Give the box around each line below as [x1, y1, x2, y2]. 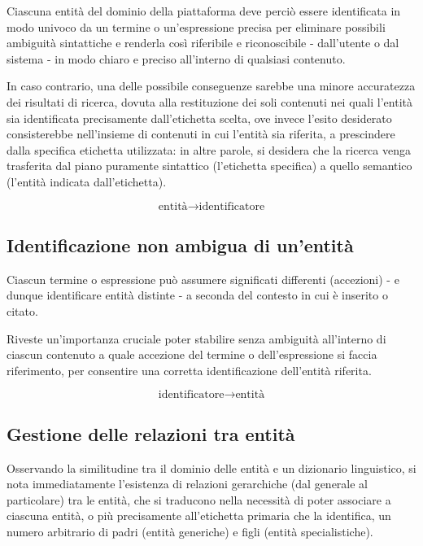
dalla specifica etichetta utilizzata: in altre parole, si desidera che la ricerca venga [7, 141, 411, 158]
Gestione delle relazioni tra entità [7, 421, 295, 446]
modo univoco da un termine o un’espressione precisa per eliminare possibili [7, 18, 386, 35]
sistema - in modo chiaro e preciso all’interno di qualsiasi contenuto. [7, 50, 346, 67]
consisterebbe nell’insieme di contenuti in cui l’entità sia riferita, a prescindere [7, 125, 395, 142]
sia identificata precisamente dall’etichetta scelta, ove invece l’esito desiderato [7, 109, 392, 126]
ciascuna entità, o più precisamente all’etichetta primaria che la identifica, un [7, 507, 391, 524]
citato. [7, 302, 38, 319]
